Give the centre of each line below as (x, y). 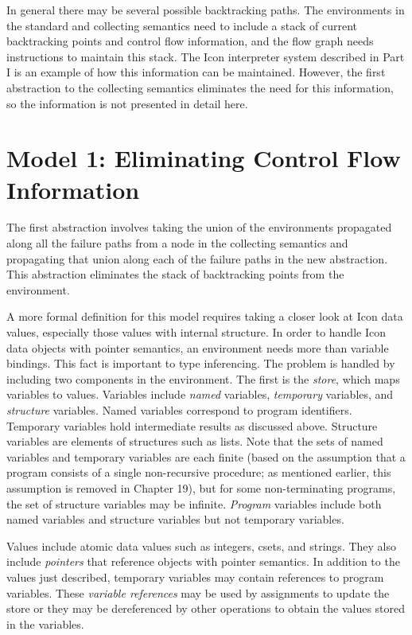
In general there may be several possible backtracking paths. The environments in (206, 10)
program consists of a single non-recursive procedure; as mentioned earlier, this (199, 472)
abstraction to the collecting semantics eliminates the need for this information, (200, 87)
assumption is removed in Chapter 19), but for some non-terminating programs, (201, 487)
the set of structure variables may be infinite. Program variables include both (194, 503)
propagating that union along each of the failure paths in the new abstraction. (197, 258)
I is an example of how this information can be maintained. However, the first (196, 72)
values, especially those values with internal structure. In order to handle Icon (196, 332)
